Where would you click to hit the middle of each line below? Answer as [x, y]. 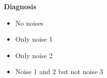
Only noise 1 [34, 39]
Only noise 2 [34, 55]
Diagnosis [20, 6]
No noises [29, 23]
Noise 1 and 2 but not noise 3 [59, 71]
